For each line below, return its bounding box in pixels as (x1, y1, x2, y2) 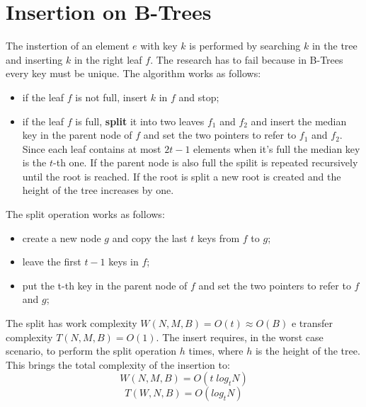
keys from (197, 230, 240, 245)
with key (140, 38, 178, 53)
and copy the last (112, 230, 188, 245)
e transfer (291, 316, 333, 331)
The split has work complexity (6, 316, 137, 331)
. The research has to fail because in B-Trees (150, 52, 343, 67)
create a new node (22, 230, 101, 245)
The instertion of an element (6, 38, 130, 53)
